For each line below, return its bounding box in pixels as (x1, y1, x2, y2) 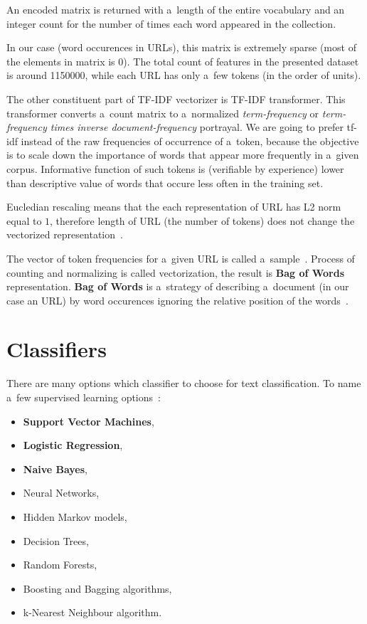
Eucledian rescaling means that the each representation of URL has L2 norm (6, 199, 341, 214)
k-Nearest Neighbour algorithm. (23, 605, 162, 620)
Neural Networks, (23, 485, 100, 500)
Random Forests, (23, 557, 97, 572)
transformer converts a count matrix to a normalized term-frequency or (6, 105, 319, 120)
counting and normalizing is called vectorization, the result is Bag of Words (6, 265, 345, 280)
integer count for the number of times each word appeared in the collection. (6, 16, 336, 31)
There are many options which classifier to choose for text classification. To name (6, 376, 361, 391)
